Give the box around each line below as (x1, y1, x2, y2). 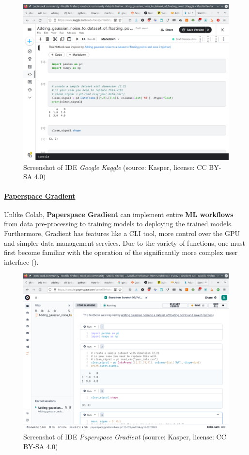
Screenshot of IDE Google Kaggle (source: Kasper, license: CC (23, 162, 207, 172)
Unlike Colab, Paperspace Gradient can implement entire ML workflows (4, 209, 233, 219)
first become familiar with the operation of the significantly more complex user (4, 247, 238, 257)
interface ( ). (4, 256, 39, 267)
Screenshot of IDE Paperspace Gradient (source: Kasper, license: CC (23, 432, 226, 442)
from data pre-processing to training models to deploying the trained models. (4, 219, 233, 229)
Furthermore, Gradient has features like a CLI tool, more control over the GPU (4, 228, 240, 238)
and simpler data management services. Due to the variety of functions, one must (4, 237, 246, 248)
